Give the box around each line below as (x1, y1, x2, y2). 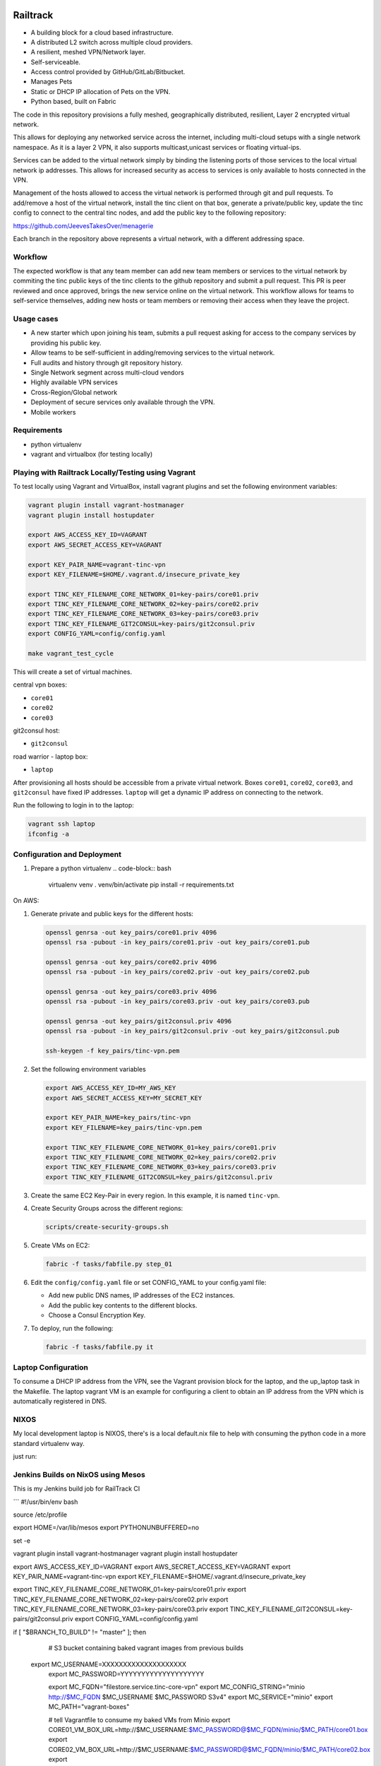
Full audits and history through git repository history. (30, 358, 183, 367)
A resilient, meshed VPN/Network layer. (30, 48, 146, 57)
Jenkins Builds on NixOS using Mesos (13, 1469, 146, 1479)
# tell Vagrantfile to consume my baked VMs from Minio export (48, 1715, 231, 1724)
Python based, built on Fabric (30, 97, 116, 106)
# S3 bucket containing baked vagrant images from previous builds (48, 1644, 243, 1652)
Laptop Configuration (13, 1362, 88, 1372)
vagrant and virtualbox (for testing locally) (30, 450, 153, 458)
